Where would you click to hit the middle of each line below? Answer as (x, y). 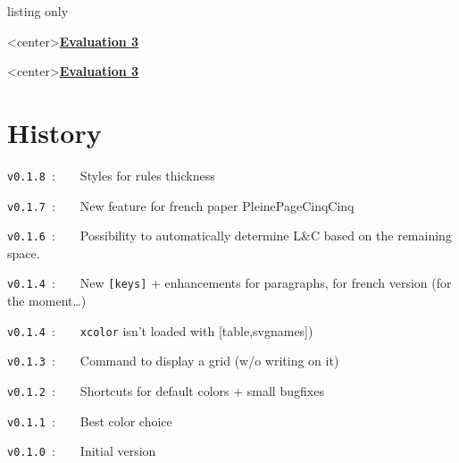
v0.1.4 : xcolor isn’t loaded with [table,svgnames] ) (160, 330)
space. (24, 253)
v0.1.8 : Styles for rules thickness (111, 175)
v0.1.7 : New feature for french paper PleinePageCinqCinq (181, 205)
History (54, 132)
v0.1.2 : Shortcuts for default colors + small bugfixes (166, 391)
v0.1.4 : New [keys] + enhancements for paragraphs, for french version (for (229, 283)
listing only (38, 11)
